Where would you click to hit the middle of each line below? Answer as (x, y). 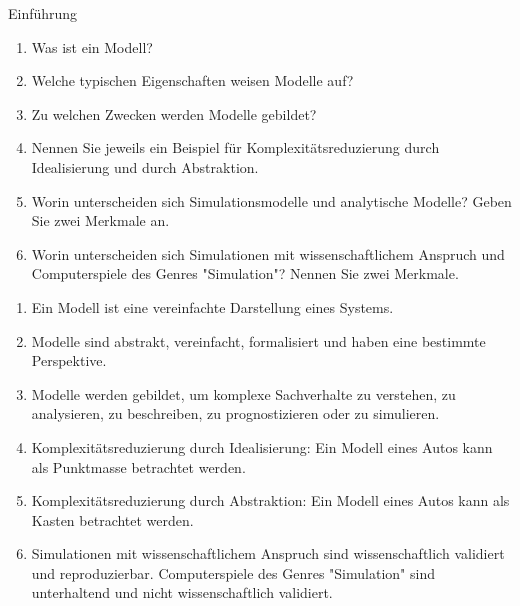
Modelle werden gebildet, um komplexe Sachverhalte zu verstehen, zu (243, 393)
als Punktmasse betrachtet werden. (138, 466)
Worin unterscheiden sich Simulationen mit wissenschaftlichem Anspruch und (268, 253)
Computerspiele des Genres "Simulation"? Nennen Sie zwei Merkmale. (245, 273)
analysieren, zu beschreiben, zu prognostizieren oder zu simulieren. (235, 413)
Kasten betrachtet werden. (112, 519)
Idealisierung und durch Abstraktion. (145, 166)
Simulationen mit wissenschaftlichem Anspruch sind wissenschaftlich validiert (268, 553)
